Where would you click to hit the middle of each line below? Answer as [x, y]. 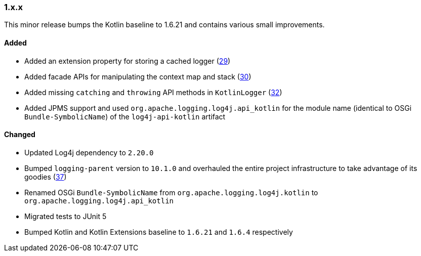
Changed [20, 135]
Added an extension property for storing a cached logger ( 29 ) [128, 61]
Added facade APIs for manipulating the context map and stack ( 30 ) [138, 76]
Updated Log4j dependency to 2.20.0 [89, 152]
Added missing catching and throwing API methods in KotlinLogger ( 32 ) [153, 92]
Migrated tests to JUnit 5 [66, 216]
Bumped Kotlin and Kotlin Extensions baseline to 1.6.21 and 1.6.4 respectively [159, 232]
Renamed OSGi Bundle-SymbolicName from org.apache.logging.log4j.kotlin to [171, 192]
